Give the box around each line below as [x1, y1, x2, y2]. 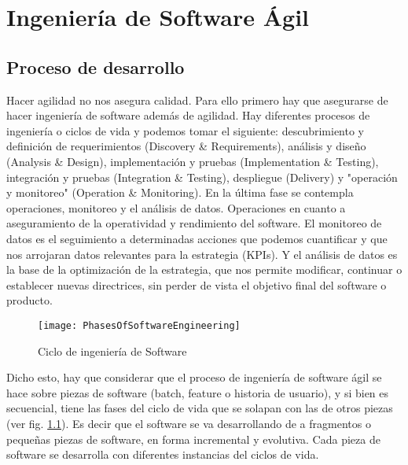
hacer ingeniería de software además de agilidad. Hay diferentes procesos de [6, 107, 370, 124]
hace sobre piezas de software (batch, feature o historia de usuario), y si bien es [6, 384, 389, 400]
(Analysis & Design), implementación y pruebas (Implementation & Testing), [6, 153, 379, 169]
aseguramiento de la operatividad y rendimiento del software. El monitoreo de [6, 215, 382, 231]
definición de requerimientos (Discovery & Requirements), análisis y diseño [6, 138, 366, 154]
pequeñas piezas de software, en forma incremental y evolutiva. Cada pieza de [6, 430, 380, 447]
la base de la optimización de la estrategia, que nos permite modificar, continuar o [6, 261, 402, 278]
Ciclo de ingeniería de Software [38, 342, 187, 359]
